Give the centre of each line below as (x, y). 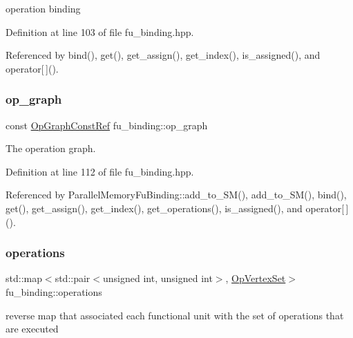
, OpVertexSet (256, 278)
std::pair (73, 278)
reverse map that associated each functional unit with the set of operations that (175, 315)
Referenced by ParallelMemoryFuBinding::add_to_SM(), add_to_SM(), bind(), (176, 195)
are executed (32, 329)
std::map (24, 278)
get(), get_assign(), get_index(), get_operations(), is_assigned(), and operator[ (175, 208)
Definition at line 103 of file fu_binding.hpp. (100, 31)
